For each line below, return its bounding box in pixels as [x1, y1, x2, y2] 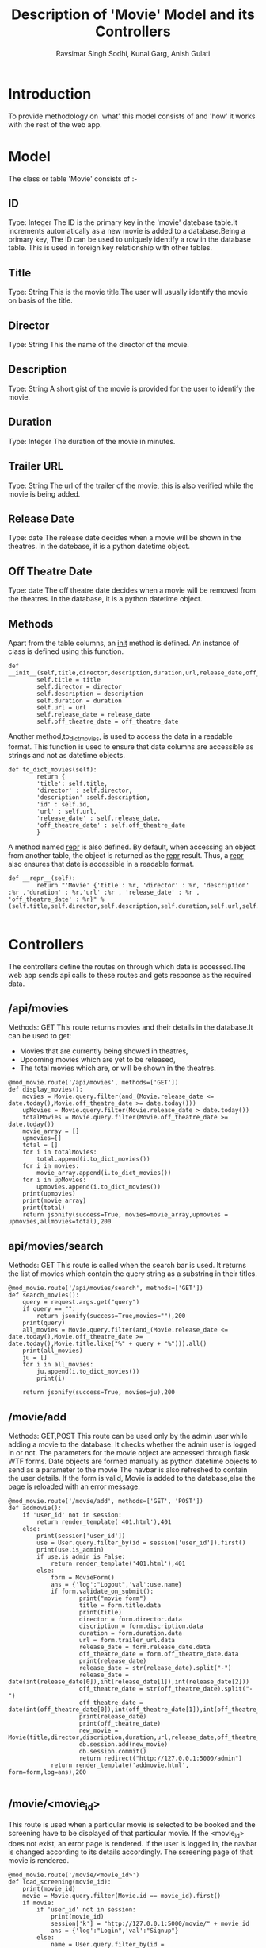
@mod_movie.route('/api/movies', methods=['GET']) [8, 1079, 179, 1087]
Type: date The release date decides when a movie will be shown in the [8, 533, 241, 543]
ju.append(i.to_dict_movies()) [36, 1368, 140, 1376]
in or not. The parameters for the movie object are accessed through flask [8, 1448, 249, 1458]
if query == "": [22, 1305, 77, 1313]
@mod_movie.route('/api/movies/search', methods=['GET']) [8, 1285, 203, 1293]
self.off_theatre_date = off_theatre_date [36, 717, 179, 725]
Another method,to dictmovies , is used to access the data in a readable [8, 731, 233, 743]
